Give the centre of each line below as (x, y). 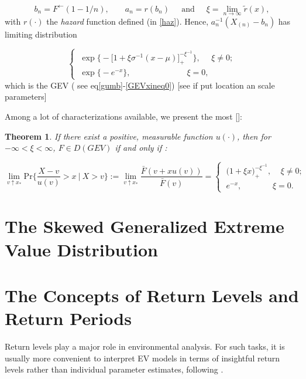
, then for (254, 136)
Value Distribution (81, 249)
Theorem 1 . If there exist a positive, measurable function (109, 136)
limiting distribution (41, 34)
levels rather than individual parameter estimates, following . (114, 369)
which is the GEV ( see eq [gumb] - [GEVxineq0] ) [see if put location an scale (140, 85)
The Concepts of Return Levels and (152, 295)
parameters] (26, 97)
